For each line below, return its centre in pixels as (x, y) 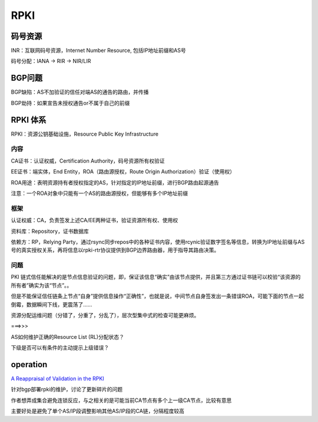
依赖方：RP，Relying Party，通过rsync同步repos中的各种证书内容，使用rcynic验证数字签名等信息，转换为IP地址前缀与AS (158, 242)
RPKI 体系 (29, 120)
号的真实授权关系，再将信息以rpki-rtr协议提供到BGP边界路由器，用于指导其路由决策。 (115, 250)
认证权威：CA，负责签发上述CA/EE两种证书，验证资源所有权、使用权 (95, 220)
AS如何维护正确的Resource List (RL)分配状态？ (68, 337)
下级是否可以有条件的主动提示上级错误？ (60, 348)
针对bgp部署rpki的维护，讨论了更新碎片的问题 (67, 390)
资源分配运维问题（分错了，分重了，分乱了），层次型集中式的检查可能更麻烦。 (105, 315)
